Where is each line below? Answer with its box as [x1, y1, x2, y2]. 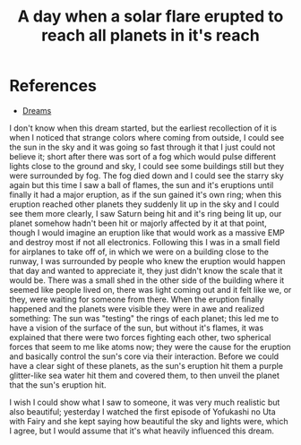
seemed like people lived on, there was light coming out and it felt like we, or [9, 284, 292, 295]
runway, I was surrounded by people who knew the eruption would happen [9, 255, 286, 266]
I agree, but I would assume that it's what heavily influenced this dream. [9, 425, 275, 436]
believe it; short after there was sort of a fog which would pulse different [9, 150, 276, 162]
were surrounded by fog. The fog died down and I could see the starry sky [9, 170, 284, 181]
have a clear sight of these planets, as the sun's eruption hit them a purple [9, 360, 284, 371]
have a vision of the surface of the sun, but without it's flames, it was [9, 322, 264, 333]
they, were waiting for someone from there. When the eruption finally [9, 294, 264, 304]
